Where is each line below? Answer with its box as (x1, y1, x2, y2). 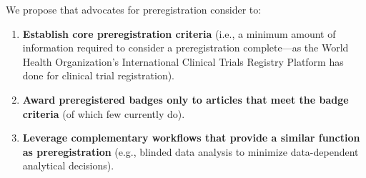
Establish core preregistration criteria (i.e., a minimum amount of (22, 26, 336, 41)
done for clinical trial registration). (22, 68, 175, 83)
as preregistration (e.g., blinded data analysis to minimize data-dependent (22, 144, 359, 159)
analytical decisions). (22, 158, 114, 173)
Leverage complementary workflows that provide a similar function (22, 130, 360, 145)
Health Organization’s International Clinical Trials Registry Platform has (22, 54, 344, 69)
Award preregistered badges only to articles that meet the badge (22, 92, 349, 107)
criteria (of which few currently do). (22, 106, 185, 121)
